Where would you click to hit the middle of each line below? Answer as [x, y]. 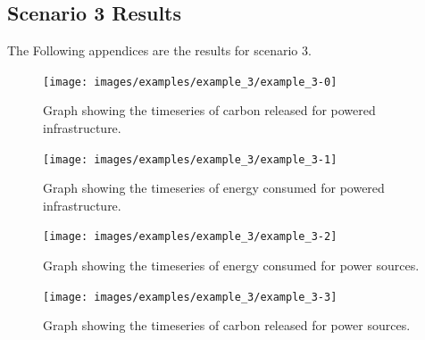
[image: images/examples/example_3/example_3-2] [190, 237]
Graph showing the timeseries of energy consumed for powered [214, 188]
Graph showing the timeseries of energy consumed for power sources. [231, 265]
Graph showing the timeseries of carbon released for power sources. [227, 325]
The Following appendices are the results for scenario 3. [159, 50]
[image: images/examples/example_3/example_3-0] [190, 82]
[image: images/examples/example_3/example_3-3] [190, 297]
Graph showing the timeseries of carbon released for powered [209, 110]
